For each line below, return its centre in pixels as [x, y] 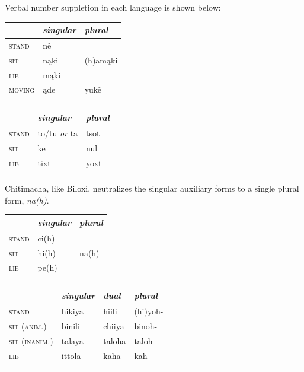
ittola [71, 355]
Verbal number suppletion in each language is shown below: [113, 7]
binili [71, 325]
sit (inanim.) [31, 340]
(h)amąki [101, 60]
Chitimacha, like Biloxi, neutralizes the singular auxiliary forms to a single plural [152, 188]
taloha [115, 340]
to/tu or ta [58, 133]
